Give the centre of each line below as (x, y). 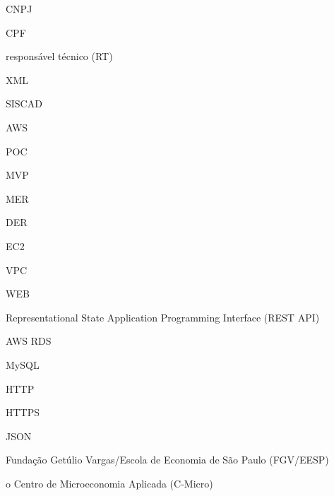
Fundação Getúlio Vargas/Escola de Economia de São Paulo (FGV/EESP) (167, 460)
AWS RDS (29, 341)
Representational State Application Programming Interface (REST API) (163, 317)
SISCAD (24, 104)
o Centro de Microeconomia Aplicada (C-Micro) (109, 483)
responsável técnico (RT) (59, 56)
